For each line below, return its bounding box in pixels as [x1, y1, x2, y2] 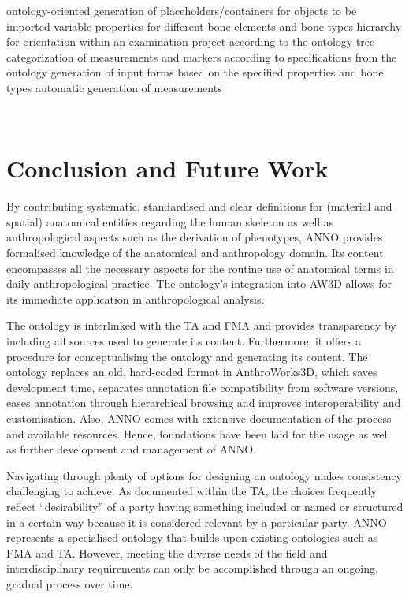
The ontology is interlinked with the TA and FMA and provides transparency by [6, 317, 396, 334]
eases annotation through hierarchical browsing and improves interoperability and [6, 394, 401, 411]
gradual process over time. [6, 575, 133, 591]
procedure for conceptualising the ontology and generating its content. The [6, 348, 368, 364]
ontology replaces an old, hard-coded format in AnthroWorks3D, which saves [6, 364, 377, 380]
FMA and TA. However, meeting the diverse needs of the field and [6, 544, 328, 561]
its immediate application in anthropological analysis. [6, 290, 265, 307]
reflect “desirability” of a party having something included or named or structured [6, 498, 403, 514]
